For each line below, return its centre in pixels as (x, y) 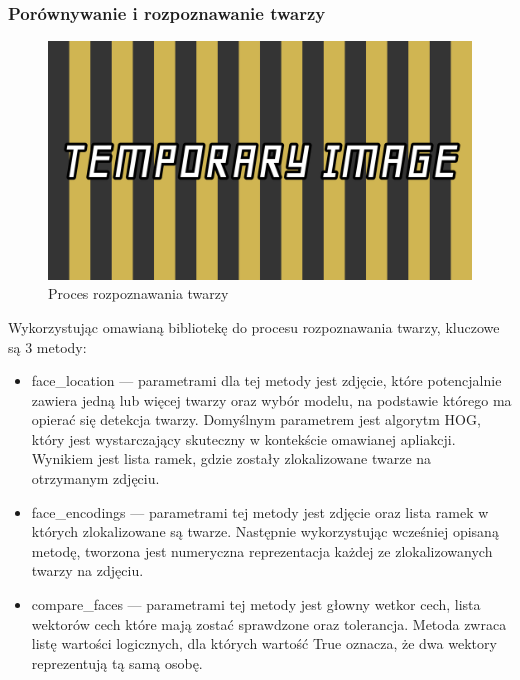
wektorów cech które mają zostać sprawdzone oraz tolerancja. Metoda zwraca (269, 623)
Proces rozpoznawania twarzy (138, 293)
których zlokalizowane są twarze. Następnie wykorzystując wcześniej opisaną (265, 531)
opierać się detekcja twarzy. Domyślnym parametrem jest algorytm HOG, (256, 419)
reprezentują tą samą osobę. (117, 662)
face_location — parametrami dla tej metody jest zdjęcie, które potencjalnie (266, 380)
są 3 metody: (47, 346)
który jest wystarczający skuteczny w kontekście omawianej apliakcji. (243, 438)
